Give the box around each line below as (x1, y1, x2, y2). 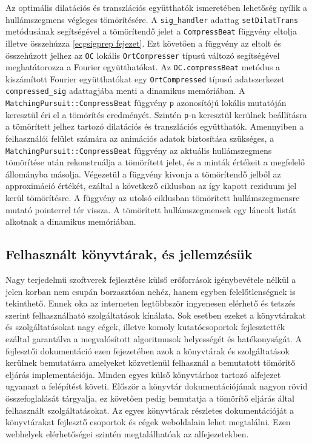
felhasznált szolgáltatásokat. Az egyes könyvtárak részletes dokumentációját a (5, 403, 294, 416)
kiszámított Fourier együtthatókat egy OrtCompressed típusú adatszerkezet (5, 72, 285, 85)
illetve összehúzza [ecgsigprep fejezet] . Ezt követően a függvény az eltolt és (5, 36, 281, 49)
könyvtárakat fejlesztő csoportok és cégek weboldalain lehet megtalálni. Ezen (5, 416, 291, 428)
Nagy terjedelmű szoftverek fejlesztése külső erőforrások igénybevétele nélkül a (5, 273, 296, 286)
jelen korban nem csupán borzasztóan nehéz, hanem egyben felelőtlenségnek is (5, 285, 296, 297)
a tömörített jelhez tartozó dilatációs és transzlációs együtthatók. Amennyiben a (5, 120, 304, 133)
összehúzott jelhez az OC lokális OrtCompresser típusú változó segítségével (5, 48, 280, 61)
